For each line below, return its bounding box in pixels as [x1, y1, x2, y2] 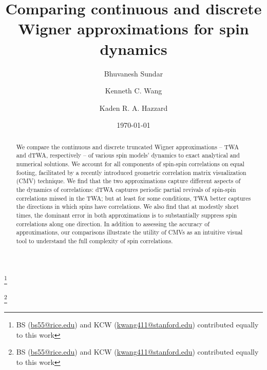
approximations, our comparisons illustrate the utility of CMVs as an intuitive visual [16, 228, 243, 237]
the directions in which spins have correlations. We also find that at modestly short [16, 202, 239, 211]
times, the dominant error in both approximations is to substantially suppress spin [16, 210, 237, 219]
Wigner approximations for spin [18, 18, 249, 39]
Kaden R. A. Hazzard [99, 102, 168, 113]
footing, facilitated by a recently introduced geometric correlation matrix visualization [16, 168, 246, 177]
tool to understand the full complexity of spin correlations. [16, 236, 173, 245]
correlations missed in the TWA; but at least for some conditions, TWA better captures [16, 193, 251, 202]
